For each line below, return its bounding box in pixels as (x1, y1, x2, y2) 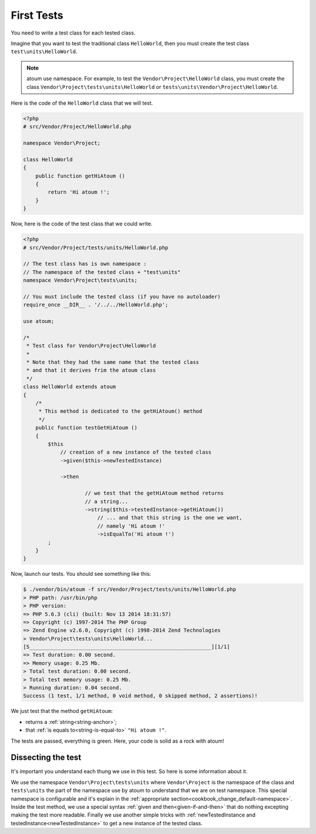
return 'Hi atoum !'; (47, 189, 110, 195)
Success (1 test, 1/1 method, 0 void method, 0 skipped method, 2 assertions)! (23, 692, 258, 699)
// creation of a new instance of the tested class (60, 449, 212, 456)
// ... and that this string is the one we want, (97, 514, 243, 521)
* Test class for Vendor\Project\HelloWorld (26, 342, 156, 349)
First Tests (11, 9, 64, 22)
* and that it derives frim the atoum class (26, 367, 156, 374)
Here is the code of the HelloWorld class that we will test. (11, 99, 153, 107)
